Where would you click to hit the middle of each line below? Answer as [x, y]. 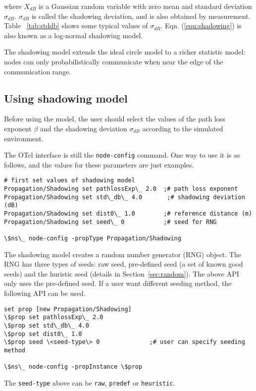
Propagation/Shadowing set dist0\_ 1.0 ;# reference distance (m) [128, 214]
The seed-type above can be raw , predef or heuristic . [90, 382]
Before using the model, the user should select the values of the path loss [115, 119]
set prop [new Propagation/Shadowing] [68, 309]
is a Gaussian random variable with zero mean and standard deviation [145, 6]
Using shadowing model [66, 98]
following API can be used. [45, 293]
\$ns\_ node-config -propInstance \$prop [73, 367]
